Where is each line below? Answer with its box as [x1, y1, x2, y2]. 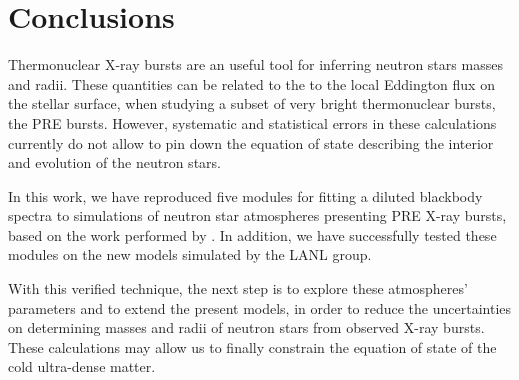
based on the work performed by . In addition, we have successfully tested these [8, 224, 497, 245]
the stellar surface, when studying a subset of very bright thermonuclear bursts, [8, 93, 496, 114]
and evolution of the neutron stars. [8, 152, 221, 173]
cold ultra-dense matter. [8, 356, 156, 377]
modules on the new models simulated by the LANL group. [8, 244, 372, 265]
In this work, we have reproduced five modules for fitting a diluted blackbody [8, 185, 483, 206]
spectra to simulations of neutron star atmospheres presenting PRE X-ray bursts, [8, 205, 507, 226]
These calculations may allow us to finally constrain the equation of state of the [8, 336, 497, 357]
